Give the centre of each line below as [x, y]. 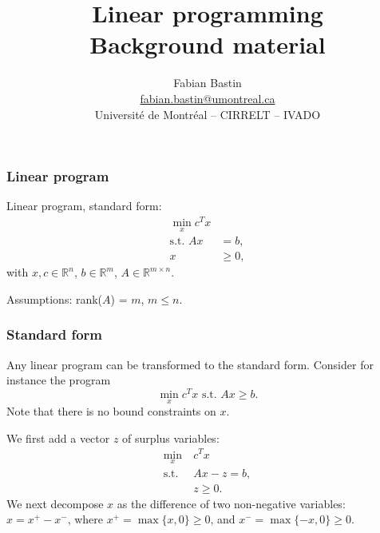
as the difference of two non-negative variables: [231, 503]
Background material [208, 44]
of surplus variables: [171, 438]
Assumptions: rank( [55, 298]
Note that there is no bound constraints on [111, 411]
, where [85, 519]
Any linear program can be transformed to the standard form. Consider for [190, 364]
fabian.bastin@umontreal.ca [208, 98]
